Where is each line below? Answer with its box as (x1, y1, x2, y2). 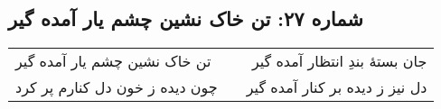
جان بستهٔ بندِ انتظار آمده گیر (251, 50, 427, 72)
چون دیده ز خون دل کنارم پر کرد (15, 77, 218, 98)
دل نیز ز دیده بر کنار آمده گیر (246, 77, 427, 98)
